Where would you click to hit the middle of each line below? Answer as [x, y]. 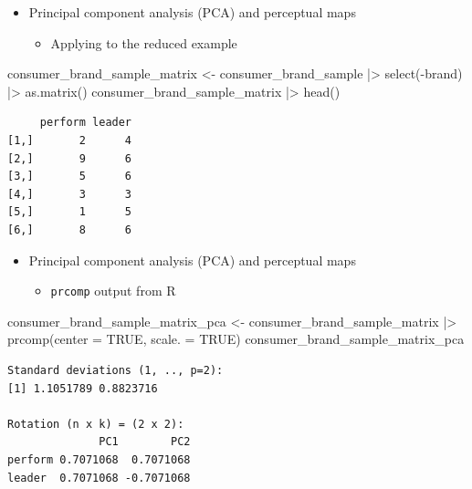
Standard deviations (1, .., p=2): [115, 370]
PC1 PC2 [145, 442]
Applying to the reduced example [144, 42]
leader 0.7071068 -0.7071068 [99, 478]
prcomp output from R [113, 291]
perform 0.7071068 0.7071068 [99, 459]
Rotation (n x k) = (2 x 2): [96, 424]
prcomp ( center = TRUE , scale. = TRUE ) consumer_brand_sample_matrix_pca [236, 339]
